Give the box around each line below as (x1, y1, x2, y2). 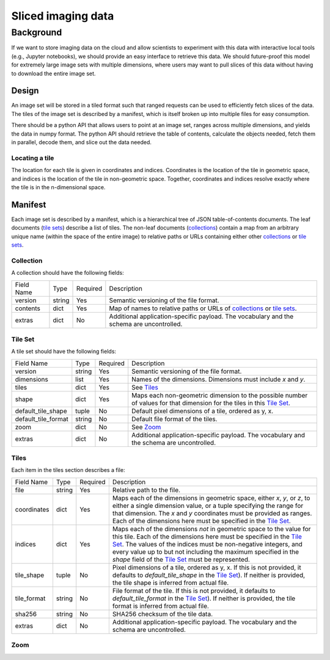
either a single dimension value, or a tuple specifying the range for (112, 501, 304, 510)
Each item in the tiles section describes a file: (11, 466, 125, 474)
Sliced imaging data (11, 9, 114, 23)
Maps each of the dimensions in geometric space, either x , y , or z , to (112, 493, 310, 502)
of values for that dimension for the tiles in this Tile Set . (131, 399, 290, 407)
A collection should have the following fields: (11, 269, 125, 277)
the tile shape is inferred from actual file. (112, 578, 229, 587)
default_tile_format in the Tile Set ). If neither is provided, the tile (112, 594, 296, 603)
